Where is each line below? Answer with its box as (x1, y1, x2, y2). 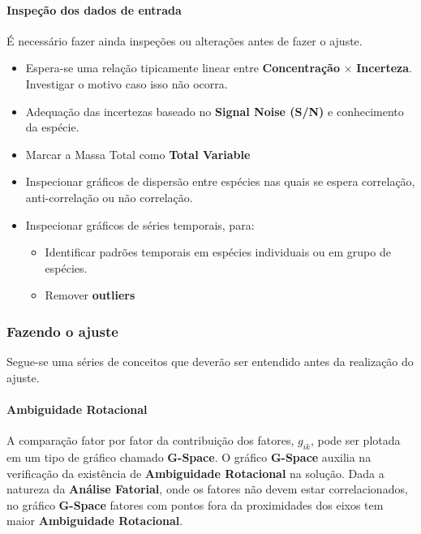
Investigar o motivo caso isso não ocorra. (25, 75, 228, 92)
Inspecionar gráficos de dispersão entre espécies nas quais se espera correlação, (25, 173, 415, 190)
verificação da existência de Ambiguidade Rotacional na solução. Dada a (6, 464, 384, 481)
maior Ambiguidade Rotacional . (6, 512, 183, 529)
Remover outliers (45, 286, 135, 304)
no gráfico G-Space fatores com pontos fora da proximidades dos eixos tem (6, 496, 384, 513)
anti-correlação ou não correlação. (25, 188, 193, 205)
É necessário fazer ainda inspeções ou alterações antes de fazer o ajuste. (6, 32, 363, 49)
